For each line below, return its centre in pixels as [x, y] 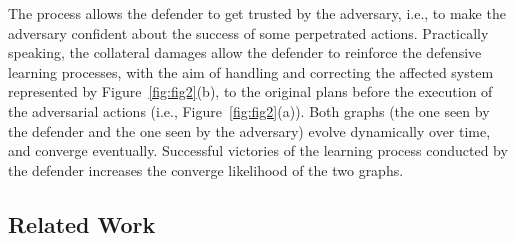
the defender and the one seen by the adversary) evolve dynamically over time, [249, 130]
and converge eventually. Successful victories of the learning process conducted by [258, 150]
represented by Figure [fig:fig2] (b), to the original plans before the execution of [250, 91]
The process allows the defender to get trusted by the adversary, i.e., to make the [257, 13]
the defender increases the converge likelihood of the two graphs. [206, 169]
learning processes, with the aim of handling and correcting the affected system [251, 71]
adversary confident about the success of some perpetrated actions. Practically [248, 32]
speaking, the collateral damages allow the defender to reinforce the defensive [245, 52]
